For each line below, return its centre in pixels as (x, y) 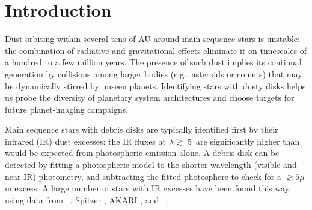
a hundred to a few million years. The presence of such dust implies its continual (153, 62)
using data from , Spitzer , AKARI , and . (87, 199)
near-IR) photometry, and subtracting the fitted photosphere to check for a (143, 176)
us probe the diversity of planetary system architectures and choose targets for (150, 97)
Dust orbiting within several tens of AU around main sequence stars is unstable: (152, 39)
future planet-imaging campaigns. (67, 109)
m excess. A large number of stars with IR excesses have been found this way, (148, 188)
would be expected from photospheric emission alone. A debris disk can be (142, 153)
